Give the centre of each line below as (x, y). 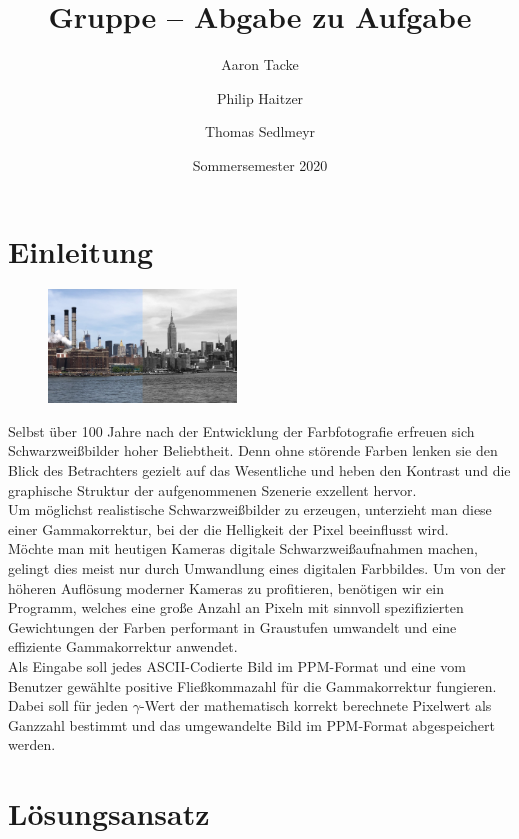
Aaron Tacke (260, 64)
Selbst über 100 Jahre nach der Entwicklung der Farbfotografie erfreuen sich (241, 430)
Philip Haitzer (260, 97)
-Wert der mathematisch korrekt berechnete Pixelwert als (316, 705)
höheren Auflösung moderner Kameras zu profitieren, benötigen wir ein (226, 587)
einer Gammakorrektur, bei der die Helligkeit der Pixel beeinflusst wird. (228, 528)
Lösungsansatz (109, 813)
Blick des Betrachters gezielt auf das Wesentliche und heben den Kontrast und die (259, 470)
